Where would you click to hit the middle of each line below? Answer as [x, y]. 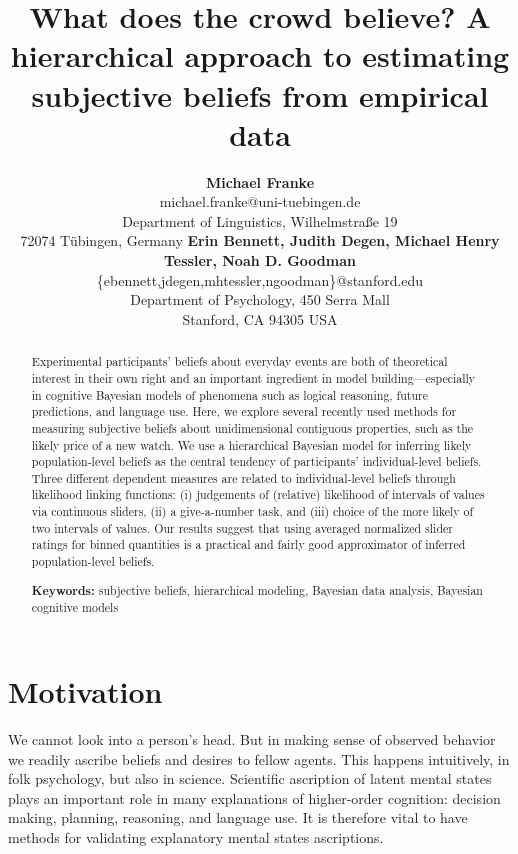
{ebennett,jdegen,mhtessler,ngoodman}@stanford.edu [260, 279]
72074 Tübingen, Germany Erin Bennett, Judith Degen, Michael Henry [260, 240]
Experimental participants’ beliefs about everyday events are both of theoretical [239, 361]
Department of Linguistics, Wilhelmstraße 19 [260, 220]
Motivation [85, 690]
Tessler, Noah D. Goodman [260, 260]
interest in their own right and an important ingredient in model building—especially [253, 377]
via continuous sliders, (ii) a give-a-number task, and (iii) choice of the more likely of [252, 511]
